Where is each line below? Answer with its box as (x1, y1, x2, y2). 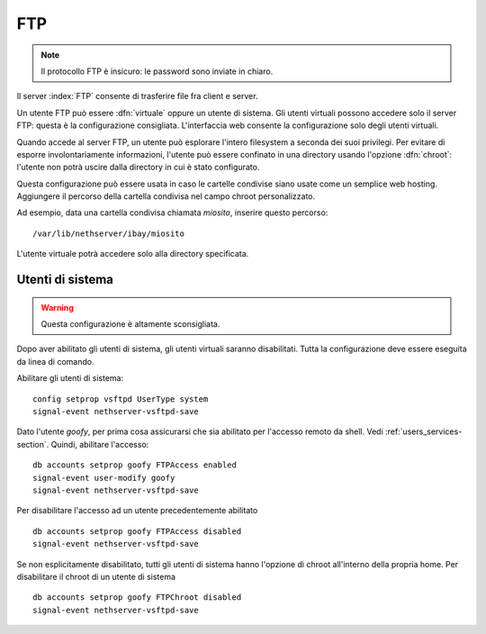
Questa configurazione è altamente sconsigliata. (40, 319, 220, 330)
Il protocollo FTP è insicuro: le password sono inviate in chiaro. (40, 66, 274, 77)
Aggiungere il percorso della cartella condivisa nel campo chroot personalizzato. (16, 191, 316, 202)
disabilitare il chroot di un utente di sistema (16, 571, 175, 582)
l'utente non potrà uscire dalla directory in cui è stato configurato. (16, 162, 260, 173)
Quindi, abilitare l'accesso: (50, 439, 149, 449)
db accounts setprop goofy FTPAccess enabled (32, 460, 238, 470)
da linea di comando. (16, 356, 94, 367)
